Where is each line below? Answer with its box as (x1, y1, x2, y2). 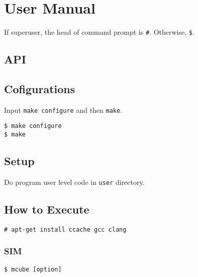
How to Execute (4, 201, 89, 217)
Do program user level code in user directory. (4, 176, 145, 187)
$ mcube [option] (4, 265, 62, 273)
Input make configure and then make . (4, 104, 123, 115)
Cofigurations (4, 81, 75, 96)
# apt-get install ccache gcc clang (4, 226, 127, 233)
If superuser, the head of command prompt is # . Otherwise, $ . (4, 27, 194, 37)
